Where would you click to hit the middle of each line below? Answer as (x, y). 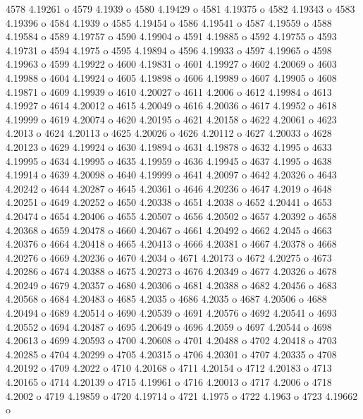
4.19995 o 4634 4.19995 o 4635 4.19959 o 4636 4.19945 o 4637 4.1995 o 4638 (169, 160)
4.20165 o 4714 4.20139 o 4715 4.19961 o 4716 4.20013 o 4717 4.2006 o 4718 (169, 382)
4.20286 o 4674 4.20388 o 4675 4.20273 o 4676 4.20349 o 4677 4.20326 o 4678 (171, 271)
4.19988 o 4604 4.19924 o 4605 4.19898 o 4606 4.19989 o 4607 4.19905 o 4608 (171, 77)
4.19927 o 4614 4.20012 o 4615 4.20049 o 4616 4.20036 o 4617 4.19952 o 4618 (171, 105)
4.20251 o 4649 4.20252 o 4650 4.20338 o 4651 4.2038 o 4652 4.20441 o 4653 (169, 202)
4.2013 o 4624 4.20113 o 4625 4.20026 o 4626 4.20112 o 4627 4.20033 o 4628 (169, 133)
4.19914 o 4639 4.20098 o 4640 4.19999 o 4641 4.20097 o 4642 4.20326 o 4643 (171, 175)
